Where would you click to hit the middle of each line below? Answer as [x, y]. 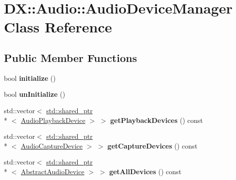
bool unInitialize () [35, 94]
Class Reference [58, 27]
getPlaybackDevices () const [156, 120]
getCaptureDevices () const [152, 145]
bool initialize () [30, 78]
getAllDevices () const [145, 171]
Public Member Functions [70, 57]
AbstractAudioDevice [53, 171]
